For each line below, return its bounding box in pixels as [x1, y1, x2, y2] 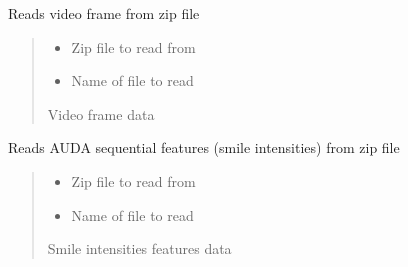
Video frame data [47, 103, 155, 124]
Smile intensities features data [47, 238, 232, 259]
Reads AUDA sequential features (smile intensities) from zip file [8, 137, 400, 158]
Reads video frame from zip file [8, 3, 200, 23]
